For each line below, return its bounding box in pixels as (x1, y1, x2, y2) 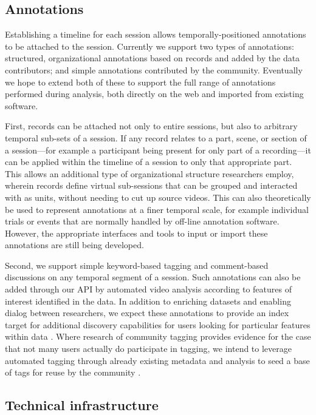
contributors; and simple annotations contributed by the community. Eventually (5, 63, 303, 76)
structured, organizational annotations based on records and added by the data (5, 52, 300, 64)
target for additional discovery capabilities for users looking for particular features (5, 318, 311, 331)
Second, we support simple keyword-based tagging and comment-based (5, 258, 269, 271)
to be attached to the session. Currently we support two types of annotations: (5, 39, 294, 52)
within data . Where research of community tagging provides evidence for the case (5, 330, 311, 343)
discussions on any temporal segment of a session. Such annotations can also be (5, 271, 301, 283)
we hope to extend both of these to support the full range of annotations (5, 75, 276, 88)
